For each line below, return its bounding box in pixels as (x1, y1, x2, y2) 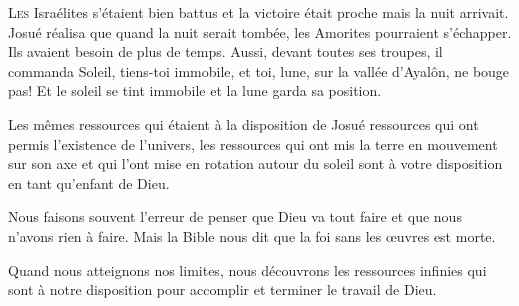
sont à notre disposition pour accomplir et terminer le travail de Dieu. (8, 279, 437, 300)
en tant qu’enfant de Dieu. (8, 172, 170, 193)
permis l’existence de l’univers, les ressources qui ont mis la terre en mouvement (8, 133, 498, 154)
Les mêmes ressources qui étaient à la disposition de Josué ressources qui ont (8, 113, 479, 134)
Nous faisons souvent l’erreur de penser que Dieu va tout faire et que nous (8, 206, 462, 227)
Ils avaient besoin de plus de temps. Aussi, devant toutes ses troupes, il (8, 41, 443, 62)
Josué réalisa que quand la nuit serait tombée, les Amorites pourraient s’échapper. (8, 21, 512, 42)
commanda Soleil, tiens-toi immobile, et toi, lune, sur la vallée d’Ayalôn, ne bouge (8, 60, 510, 81)
